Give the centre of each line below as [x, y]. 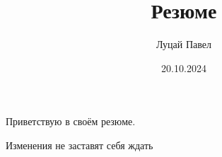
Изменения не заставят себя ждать [80, 145]
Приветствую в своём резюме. [71, 121]
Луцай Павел [184, 44]
